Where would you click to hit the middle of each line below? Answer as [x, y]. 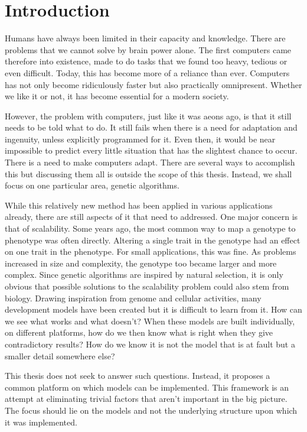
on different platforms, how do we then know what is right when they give [139, 332]
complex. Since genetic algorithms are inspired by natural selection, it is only [144, 275]
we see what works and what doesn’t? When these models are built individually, [150, 321]
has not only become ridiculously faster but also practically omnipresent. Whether [153, 84]
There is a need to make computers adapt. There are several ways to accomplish [150, 162]
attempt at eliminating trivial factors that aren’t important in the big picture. [146, 399]
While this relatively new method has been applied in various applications [139, 205]
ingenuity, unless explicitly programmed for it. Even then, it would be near [140, 139]
